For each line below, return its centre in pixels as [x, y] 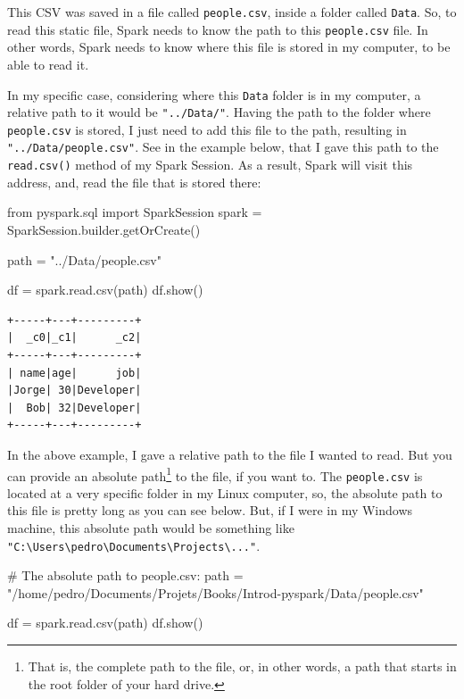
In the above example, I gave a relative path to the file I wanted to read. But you [230, 454]
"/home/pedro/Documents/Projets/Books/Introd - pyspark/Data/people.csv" [215, 592]
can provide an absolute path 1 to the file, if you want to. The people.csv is [215, 474]
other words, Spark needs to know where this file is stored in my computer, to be [229, 47]
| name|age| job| [75, 373]
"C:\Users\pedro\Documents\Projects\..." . [134, 545]
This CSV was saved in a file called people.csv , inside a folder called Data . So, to [232, 12]
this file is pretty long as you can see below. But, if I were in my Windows [210, 510]
